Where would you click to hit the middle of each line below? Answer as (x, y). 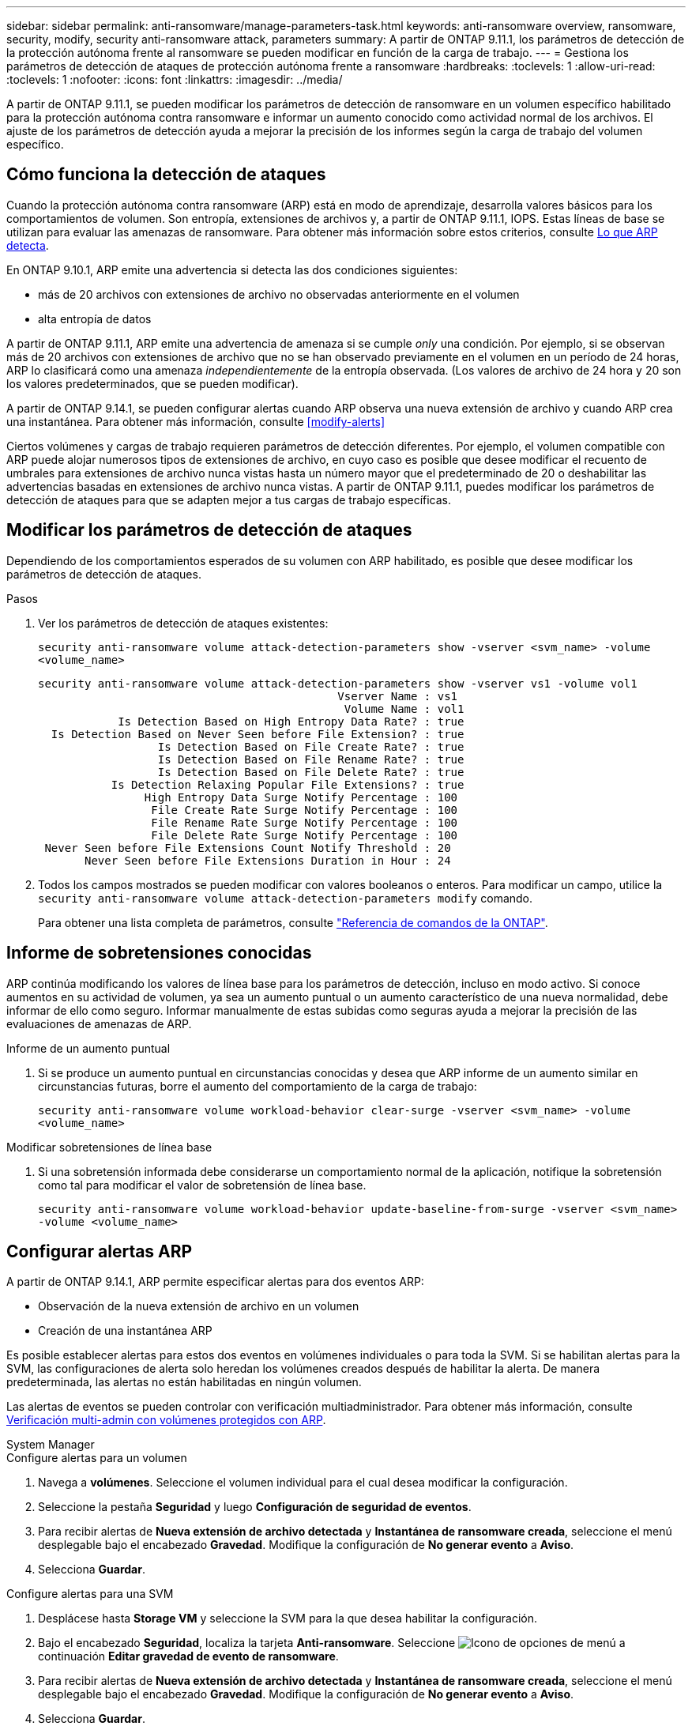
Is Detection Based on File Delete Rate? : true (311, 772)
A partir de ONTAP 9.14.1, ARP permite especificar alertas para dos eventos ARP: (215, 1282)
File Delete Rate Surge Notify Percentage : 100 (305, 835)
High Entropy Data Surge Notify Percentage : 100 (301, 797)
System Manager (51, 1445)
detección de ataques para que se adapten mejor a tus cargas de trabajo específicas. (229, 499)
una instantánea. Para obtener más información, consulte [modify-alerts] (196, 421)
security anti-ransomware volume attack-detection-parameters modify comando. (286, 898)
